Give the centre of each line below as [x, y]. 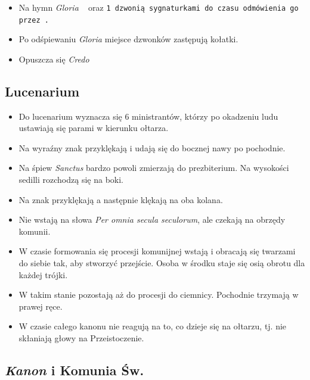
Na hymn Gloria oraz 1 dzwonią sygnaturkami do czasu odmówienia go [159, 7]
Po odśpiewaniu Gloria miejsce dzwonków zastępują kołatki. [128, 39]
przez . [34, 20]
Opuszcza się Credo [54, 59]
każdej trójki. [43, 274]
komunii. [35, 231]
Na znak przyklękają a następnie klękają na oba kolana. [121, 199]
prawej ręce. [41, 306]
